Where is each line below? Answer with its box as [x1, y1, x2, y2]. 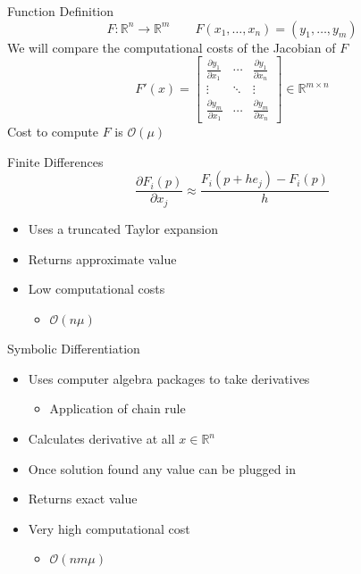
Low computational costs [28, 279, 165, 298]
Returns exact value [28, 489, 138, 508]
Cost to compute [7, 122, 98, 141]
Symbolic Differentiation [7, 339, 140, 358]
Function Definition [7, 2, 114, 20]
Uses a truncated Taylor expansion [28, 219, 219, 237]
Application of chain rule [49, 399, 186, 418]
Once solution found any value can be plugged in [28, 459, 296, 478]
